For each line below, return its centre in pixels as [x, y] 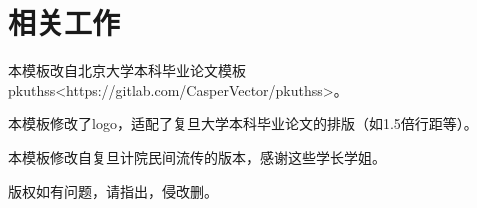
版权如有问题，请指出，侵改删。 [113, 190]
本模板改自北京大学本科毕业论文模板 [127, 70]
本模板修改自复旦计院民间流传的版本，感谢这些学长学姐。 [197, 156]
